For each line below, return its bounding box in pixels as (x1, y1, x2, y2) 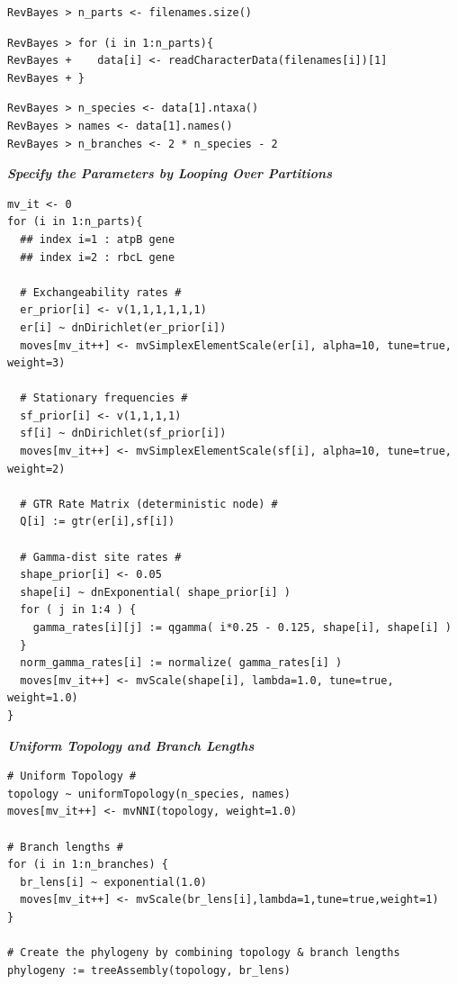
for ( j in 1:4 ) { (20, 603, 137, 617)
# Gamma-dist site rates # (20, 550, 182, 564)
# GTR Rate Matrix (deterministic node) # (20, 497, 278, 510)
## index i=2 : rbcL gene (20, 250, 175, 264)
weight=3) (7, 357, 66, 370)
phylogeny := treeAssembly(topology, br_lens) (7, 963, 291, 977)
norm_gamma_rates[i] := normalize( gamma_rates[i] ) (20, 656, 343, 670)
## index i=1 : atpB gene (20, 232, 175, 246)
